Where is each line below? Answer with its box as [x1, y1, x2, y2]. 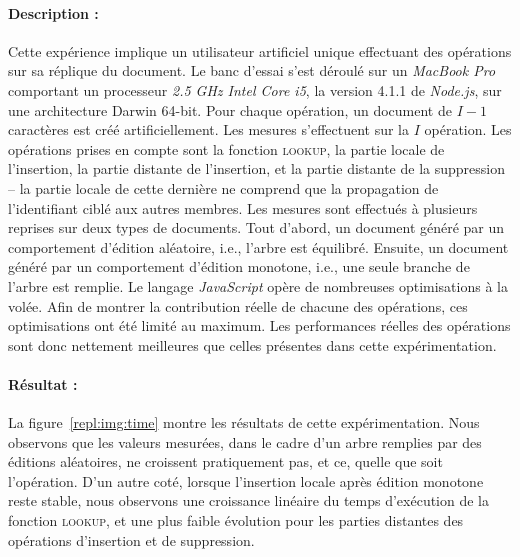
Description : [8, 2, 99, 23]
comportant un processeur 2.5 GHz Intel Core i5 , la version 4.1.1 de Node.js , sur [8, 79, 502, 100]
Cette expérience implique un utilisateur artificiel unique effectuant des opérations [8, 40, 512, 61]
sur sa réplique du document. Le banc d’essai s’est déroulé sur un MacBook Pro [8, 60, 496, 81]
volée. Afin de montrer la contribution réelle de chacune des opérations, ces [8, 295, 468, 316]
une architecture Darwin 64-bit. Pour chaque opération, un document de [8, 99, 452, 120]
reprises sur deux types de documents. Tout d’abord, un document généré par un [8, 217, 505, 238]
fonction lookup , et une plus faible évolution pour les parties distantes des [8, 510, 464, 531]
